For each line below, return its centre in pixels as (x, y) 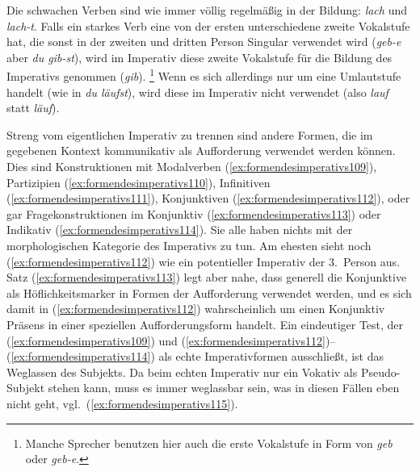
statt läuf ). (33, 108)
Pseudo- (380, 372)
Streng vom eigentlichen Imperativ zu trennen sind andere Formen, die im (190, 134)
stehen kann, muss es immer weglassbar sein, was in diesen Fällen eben (224, 388)
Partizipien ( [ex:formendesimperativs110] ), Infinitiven (139, 182)
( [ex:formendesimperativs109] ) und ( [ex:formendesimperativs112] (166, 340)
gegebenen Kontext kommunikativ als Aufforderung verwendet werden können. (201, 150)
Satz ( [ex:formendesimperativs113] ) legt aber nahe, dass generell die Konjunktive (207, 277)
